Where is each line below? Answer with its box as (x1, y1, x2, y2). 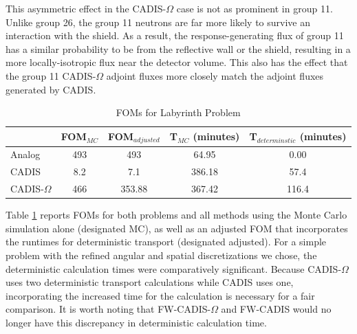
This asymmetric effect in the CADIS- (6, 1, 166, 15)
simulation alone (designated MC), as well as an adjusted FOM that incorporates (6, 221, 348, 235)
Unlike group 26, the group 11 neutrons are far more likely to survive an (6, 14, 311, 29)
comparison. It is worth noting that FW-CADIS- (6, 302, 211, 316)
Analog (10, 147, 41, 162)
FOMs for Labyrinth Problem (116, 105, 241, 120)
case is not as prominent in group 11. (176, 1, 333, 15)
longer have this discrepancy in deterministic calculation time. (6, 315, 267, 329)
